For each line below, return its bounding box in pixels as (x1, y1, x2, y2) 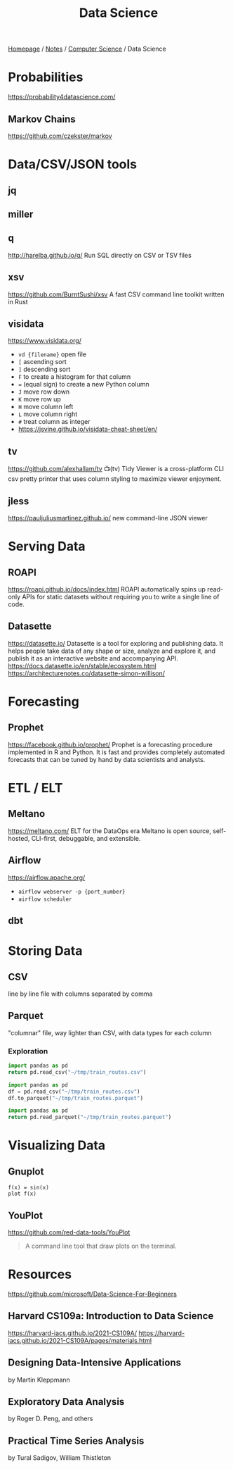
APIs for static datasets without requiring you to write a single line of (21, 592, 220, 601)
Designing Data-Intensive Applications (8, 1357, 182, 1369)
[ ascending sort (18, 358, 67, 366)
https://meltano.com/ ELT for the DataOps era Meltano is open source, (8, 826, 211, 835)
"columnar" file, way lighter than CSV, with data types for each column (8, 1028, 213, 1037)
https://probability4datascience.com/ (8, 93, 116, 101)
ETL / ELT (8, 780, 63, 796)
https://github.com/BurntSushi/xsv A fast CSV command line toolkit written (8, 290, 225, 299)
